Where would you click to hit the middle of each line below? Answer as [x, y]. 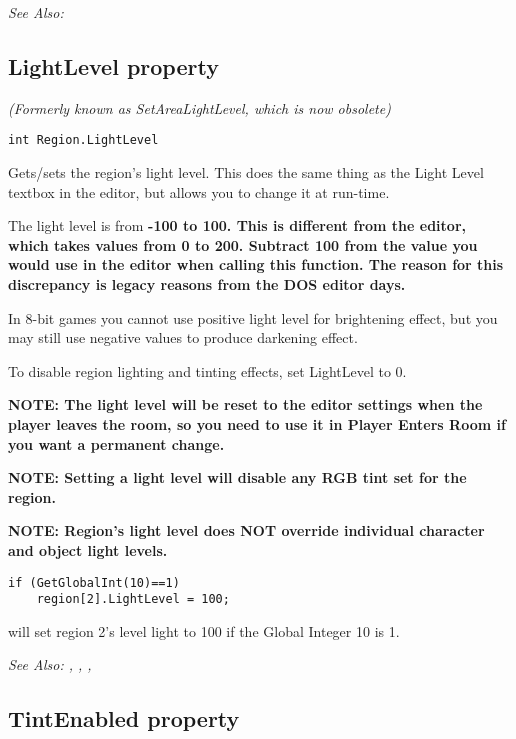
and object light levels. [88, 549]
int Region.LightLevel [83, 140]
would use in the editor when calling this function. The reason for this [256, 264]
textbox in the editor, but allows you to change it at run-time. [199, 191]
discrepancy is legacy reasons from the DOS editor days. [207, 284]
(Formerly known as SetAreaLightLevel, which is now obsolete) [199, 107]
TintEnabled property [124, 718]
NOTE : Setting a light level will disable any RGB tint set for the [237, 477]
